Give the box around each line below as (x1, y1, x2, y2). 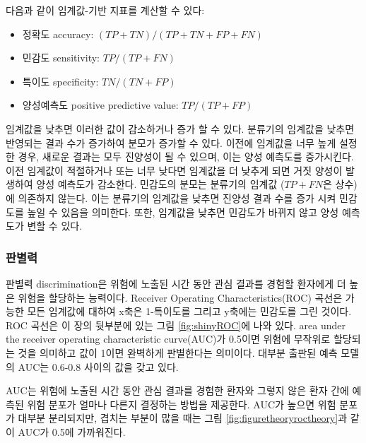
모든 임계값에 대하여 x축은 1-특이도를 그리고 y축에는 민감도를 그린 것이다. (27, 304, 352, 319)
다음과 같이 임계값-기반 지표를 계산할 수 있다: (6, 3, 205, 17)
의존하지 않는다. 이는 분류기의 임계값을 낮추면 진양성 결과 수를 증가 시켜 (18, 190, 336, 205)
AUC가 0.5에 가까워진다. (18, 424, 126, 439)
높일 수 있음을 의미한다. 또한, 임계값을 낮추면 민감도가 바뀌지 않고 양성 (27, 204, 339, 219)
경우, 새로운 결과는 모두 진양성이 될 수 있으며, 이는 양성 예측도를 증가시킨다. (18, 149, 354, 164)
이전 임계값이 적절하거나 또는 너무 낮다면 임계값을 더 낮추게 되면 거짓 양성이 (6, 163, 343, 177)
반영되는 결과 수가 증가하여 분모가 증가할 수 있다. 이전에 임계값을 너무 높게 (6, 135, 336, 150)
